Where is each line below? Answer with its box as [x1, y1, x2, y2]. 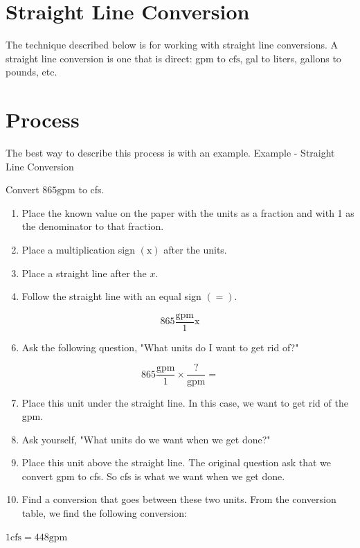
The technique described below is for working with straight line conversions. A [6, 37, 339, 52]
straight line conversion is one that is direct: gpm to [6, 51, 226, 65]
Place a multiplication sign [21, 242, 136, 256]
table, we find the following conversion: [21, 506, 187, 520]
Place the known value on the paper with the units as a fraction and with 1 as [21, 205, 354, 220]
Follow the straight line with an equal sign [21, 289, 201, 303]
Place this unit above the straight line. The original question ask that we [21, 455, 332, 470]
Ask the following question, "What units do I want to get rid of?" [21, 339, 299, 354]
